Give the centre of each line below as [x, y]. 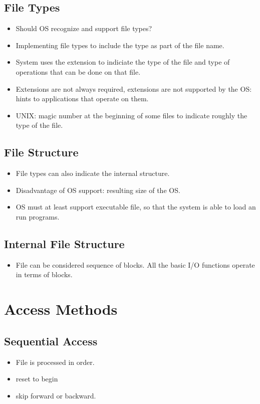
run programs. [38, 216]
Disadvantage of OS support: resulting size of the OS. [98, 190]
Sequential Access [51, 341]
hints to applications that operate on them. [82, 98]
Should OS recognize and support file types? [84, 28]
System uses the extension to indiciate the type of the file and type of [123, 62]
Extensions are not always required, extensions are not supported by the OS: [134, 88]
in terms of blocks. [44, 274]
